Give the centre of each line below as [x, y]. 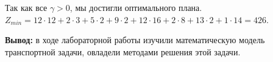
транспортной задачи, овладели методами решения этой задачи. [123, 51]
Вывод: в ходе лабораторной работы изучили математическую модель [135, 40]
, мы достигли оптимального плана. [136, 7]
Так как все [26, 7]
